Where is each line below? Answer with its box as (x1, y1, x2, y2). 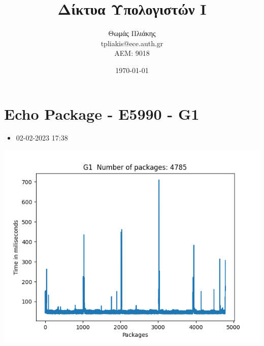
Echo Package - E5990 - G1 (4, 103, 200, 124)
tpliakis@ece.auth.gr (101, 38, 163, 48)
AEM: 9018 (114, 48, 150, 58)
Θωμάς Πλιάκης (108, 28, 156, 39)
